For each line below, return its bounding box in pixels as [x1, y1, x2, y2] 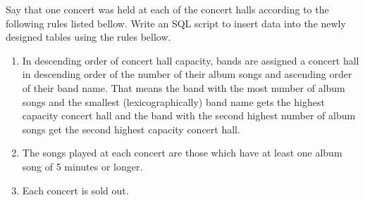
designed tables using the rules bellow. [6, 29, 171, 44]
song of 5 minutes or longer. [22, 159, 143, 173]
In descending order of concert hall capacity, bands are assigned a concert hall [22, 53, 359, 67]
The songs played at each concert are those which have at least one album [22, 145, 342, 160]
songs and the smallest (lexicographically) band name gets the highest [22, 94, 325, 109]
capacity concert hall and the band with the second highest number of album [22, 108, 356, 123]
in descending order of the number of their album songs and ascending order [22, 67, 352, 81]
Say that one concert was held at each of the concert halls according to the [6, 2, 329, 16]
